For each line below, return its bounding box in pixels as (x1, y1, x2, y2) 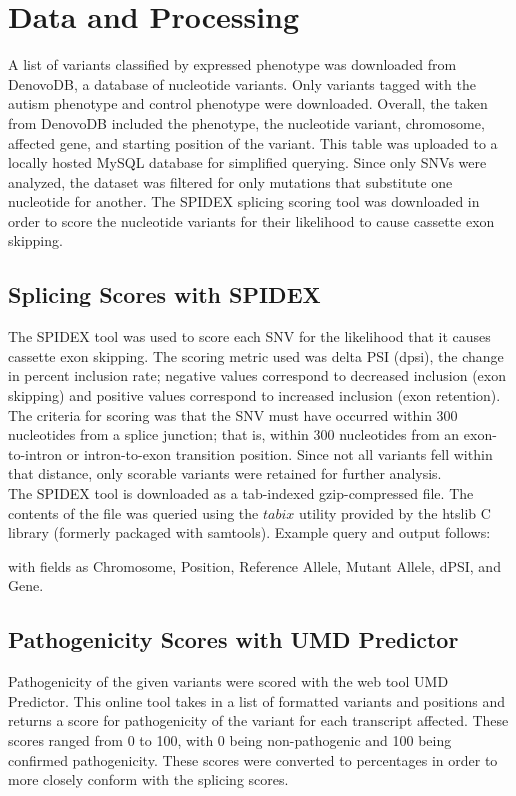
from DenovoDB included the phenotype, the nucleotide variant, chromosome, (8, 112, 485, 133)
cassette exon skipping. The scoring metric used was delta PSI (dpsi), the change (8, 345, 504, 366)
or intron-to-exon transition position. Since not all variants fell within (66, 443, 493, 464)
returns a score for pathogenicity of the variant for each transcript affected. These (8, 710, 509, 731)
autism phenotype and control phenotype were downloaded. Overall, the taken (8, 93, 488, 114)
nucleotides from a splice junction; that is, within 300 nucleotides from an (8, 424, 460, 445)
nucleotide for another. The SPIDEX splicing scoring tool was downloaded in (8, 191, 480, 212)
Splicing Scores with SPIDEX (8, 279, 321, 310)
